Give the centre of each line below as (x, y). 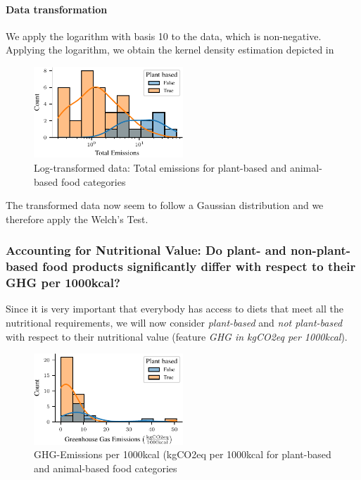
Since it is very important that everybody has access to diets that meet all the (175, 309)
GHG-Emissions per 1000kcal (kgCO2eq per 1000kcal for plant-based (183, 454)
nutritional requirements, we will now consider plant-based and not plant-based (174, 323)
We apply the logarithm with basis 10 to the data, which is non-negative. (164, 36)
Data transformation (57, 9)
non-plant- (321, 250)
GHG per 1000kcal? (63, 283)
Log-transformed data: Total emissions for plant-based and (160, 167)
